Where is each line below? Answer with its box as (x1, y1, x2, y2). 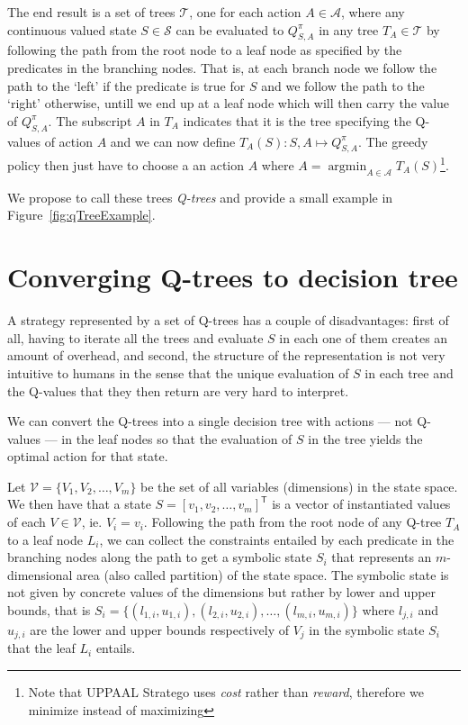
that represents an (331, 548, 432, 566)
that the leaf (7, 639, 76, 657)
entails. (95, 639, 136, 657)
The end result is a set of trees (7, 3, 175, 21)
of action (44, 131, 93, 150)
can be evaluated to (175, 20, 284, 39)
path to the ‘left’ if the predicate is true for (7, 76, 246, 95)
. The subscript (48, 111, 132, 130)
